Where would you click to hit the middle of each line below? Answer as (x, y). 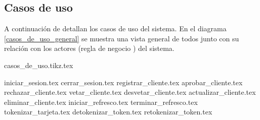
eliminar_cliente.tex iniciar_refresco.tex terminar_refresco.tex (101, 102)
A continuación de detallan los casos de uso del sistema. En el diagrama (115, 28)
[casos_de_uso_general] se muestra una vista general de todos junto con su (122, 38)
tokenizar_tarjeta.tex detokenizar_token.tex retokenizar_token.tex (108, 112)
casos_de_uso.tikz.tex (39, 65)
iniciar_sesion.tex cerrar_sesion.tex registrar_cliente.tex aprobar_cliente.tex (123, 82)
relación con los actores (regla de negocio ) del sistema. (89, 48)
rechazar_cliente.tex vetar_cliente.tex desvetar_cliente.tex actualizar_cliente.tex (130, 92)
